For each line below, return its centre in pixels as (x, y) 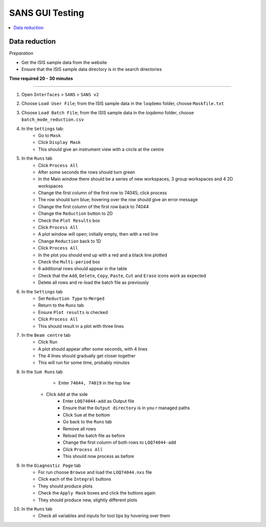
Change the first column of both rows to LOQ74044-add (119, 442)
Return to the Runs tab (61, 305)
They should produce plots (66, 486)
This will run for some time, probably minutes (84, 363)
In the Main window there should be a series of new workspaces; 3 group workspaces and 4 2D (136, 179)
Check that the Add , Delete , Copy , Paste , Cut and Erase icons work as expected (122, 276)
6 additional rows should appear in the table (83, 269)
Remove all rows (79, 428)
